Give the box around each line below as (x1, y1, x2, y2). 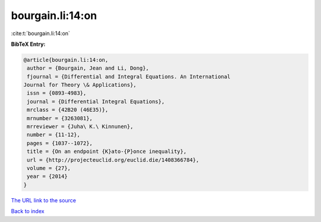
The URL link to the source (11, 196, 77, 204)
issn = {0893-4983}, (27, 90, 87, 96)
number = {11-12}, (27, 132, 80, 138)
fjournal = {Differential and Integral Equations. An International (27, 73, 231, 80)
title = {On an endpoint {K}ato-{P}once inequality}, (27, 148, 187, 155)
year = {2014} (27, 173, 68, 180)
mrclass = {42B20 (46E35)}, (27, 107, 109, 113)
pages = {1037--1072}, (27, 140, 93, 146)
